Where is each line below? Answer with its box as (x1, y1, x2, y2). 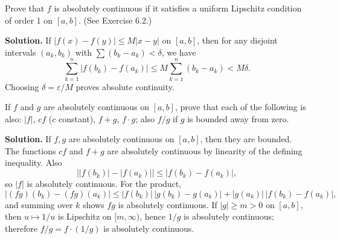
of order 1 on (5, 13, 53, 26)
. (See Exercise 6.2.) (79, 13, 152, 26)
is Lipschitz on (58, 210, 112, 223)
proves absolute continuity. (75, 80, 175, 93)
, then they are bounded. (200, 133, 292, 145)
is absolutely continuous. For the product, (27, 177, 182, 190)
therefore (5, 221, 38, 234)
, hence (140, 210, 165, 223)
